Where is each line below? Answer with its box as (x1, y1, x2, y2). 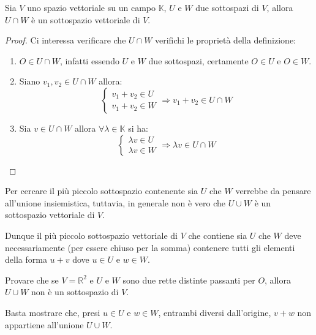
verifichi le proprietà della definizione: (155, 34, 296, 47)
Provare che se (5, 273, 59, 286)
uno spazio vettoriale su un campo (27, 1, 156, 13)
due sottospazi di (195, 1, 259, 13)
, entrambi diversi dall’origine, (158, 306, 271, 318)
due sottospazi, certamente (148, 54, 249, 67)
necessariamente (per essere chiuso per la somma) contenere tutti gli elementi (5, 241, 295, 254)
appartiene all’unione (5, 318, 84, 331)
